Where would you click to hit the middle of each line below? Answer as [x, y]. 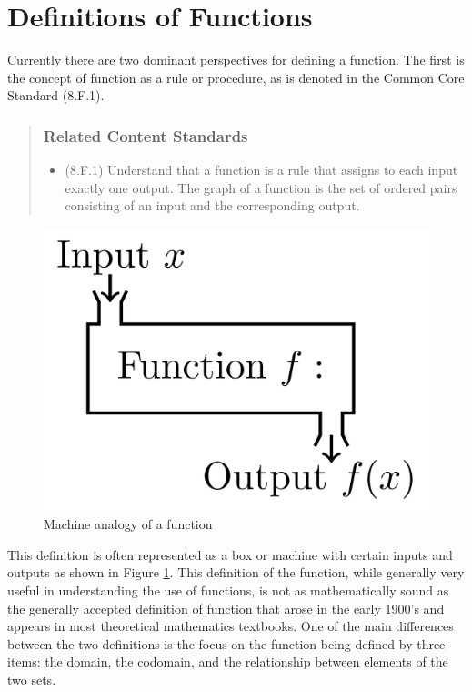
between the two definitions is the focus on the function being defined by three [226, 643]
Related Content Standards [146, 135]
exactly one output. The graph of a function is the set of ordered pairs [261, 187]
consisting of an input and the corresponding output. [212, 205]
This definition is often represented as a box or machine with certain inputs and [230, 554]
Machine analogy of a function [128, 524]
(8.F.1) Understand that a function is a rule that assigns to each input [261, 170]
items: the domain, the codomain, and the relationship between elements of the [228, 661]
